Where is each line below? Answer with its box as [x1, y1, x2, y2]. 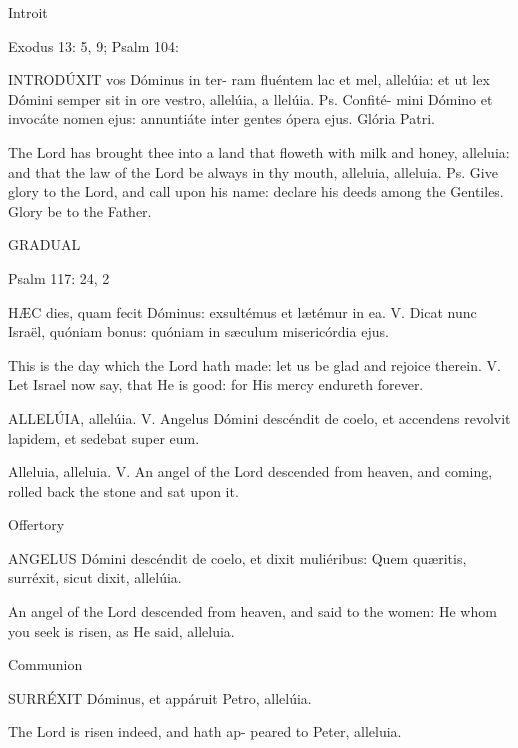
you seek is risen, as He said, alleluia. [8, 620, 235, 641]
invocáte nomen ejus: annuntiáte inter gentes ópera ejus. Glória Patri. [8, 108, 435, 129]
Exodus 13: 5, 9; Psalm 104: [8, 35, 179, 56]
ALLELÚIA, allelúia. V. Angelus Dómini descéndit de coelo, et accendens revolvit [8, 407, 511, 428]
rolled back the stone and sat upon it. [8, 480, 239, 501]
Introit [8, 2, 48, 22]
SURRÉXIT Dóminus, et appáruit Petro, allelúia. [8, 687, 312, 708]
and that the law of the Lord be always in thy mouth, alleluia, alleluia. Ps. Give [8, 161, 498, 182]
